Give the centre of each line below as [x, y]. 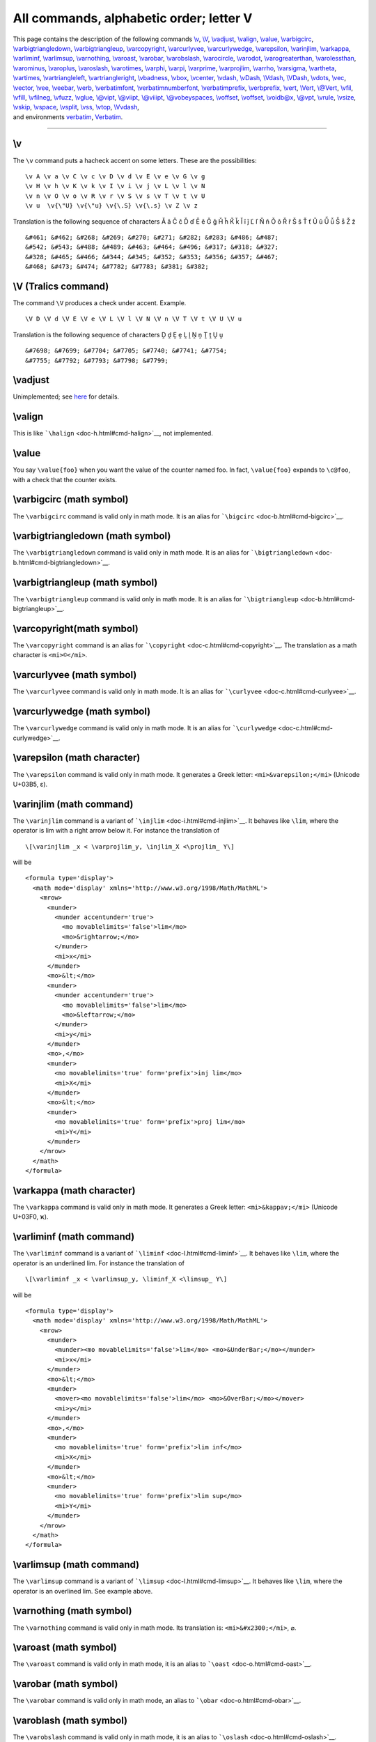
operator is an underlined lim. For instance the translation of [99, 1263]
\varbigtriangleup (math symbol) [85, 582]
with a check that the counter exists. [65, 479]
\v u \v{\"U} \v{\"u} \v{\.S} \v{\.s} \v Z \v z [112, 206]
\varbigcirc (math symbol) [71, 499]
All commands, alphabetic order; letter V [133, 18]
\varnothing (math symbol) [72, 1611]
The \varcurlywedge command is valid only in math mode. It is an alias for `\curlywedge [145, 728]
